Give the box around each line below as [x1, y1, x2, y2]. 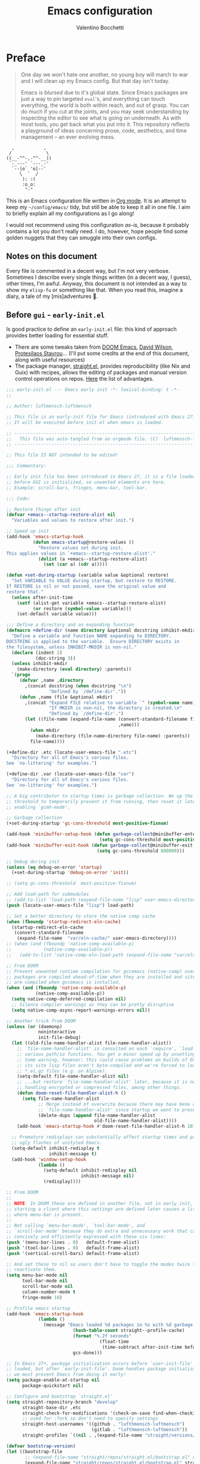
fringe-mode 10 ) [21, 1294, 62, 1300]
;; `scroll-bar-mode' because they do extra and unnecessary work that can [6, 1228, 198, 1234]
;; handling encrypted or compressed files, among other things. [17, 1085, 183, 1091]
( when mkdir [30, 727, 60, 733]
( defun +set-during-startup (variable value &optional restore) [6, 572, 169, 579]
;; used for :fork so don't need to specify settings [21, 1416, 159, 1422]
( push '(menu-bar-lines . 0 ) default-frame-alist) [6, 1239, 140, 1245]
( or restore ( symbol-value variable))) [32, 605, 132, 611]
